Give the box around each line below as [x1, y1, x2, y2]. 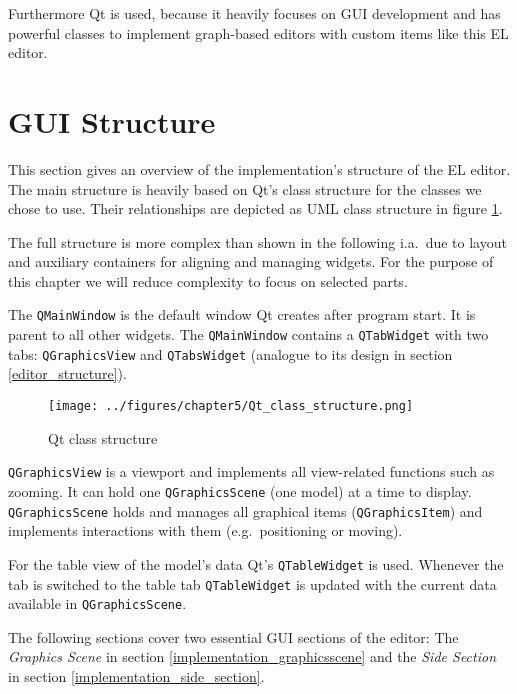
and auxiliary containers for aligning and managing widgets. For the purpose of [8, 251, 494, 272]
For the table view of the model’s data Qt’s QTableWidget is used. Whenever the [8, 553, 504, 574]
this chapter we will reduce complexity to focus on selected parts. [8, 270, 408, 291]
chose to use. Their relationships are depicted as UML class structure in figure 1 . [8, 198, 503, 219]
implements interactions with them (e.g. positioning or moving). [8, 520, 403, 541]
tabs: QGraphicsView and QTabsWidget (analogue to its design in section [8, 343, 453, 364]
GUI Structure [8, 100, 216, 141]
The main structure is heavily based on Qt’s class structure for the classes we [8, 178, 482, 199]
